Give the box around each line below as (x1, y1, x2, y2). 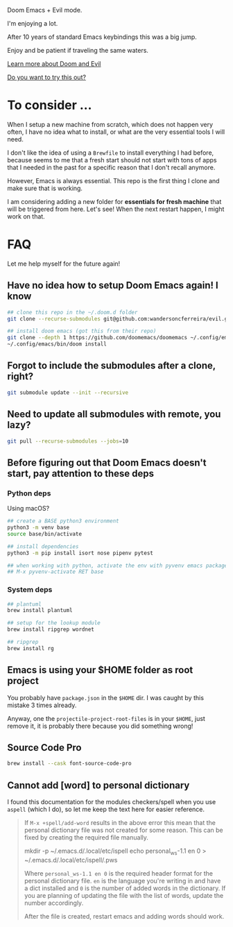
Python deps (7, 488, 51, 498)
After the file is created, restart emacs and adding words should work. (24, 912, 225, 920)
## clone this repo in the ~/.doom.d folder (7, 309, 138, 316)
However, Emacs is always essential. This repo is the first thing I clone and (7, 176, 220, 185)
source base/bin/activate (7, 530, 82, 537)
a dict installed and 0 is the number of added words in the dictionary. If (24, 884, 226, 892)
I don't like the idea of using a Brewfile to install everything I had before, (7, 148, 214, 157)
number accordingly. (24, 899, 84, 907)
